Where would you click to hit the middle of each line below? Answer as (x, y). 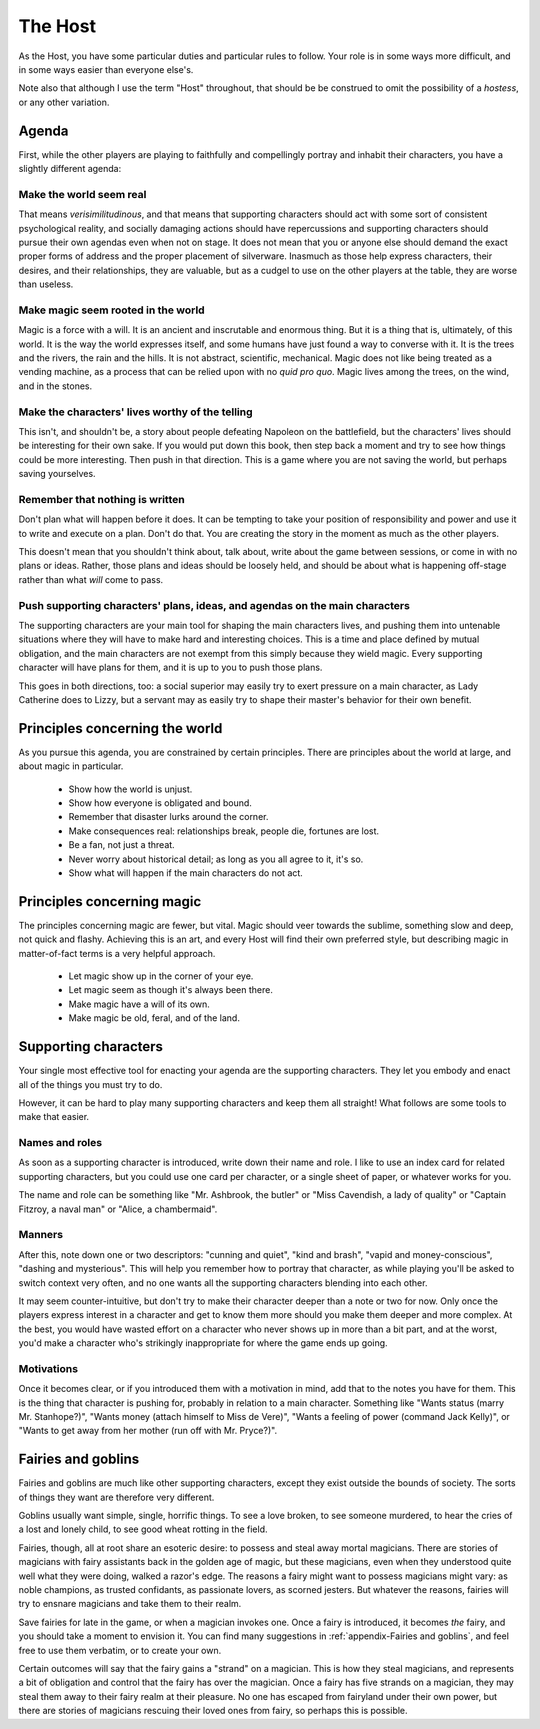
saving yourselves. (57, 474)
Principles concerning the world (120, 728)
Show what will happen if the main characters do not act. (186, 872)
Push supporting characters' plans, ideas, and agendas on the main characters (214, 605)
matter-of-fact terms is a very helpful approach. (117, 953)
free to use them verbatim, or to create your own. (120, 1650)
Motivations (48, 1368)
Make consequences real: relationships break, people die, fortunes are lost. (224, 831)
